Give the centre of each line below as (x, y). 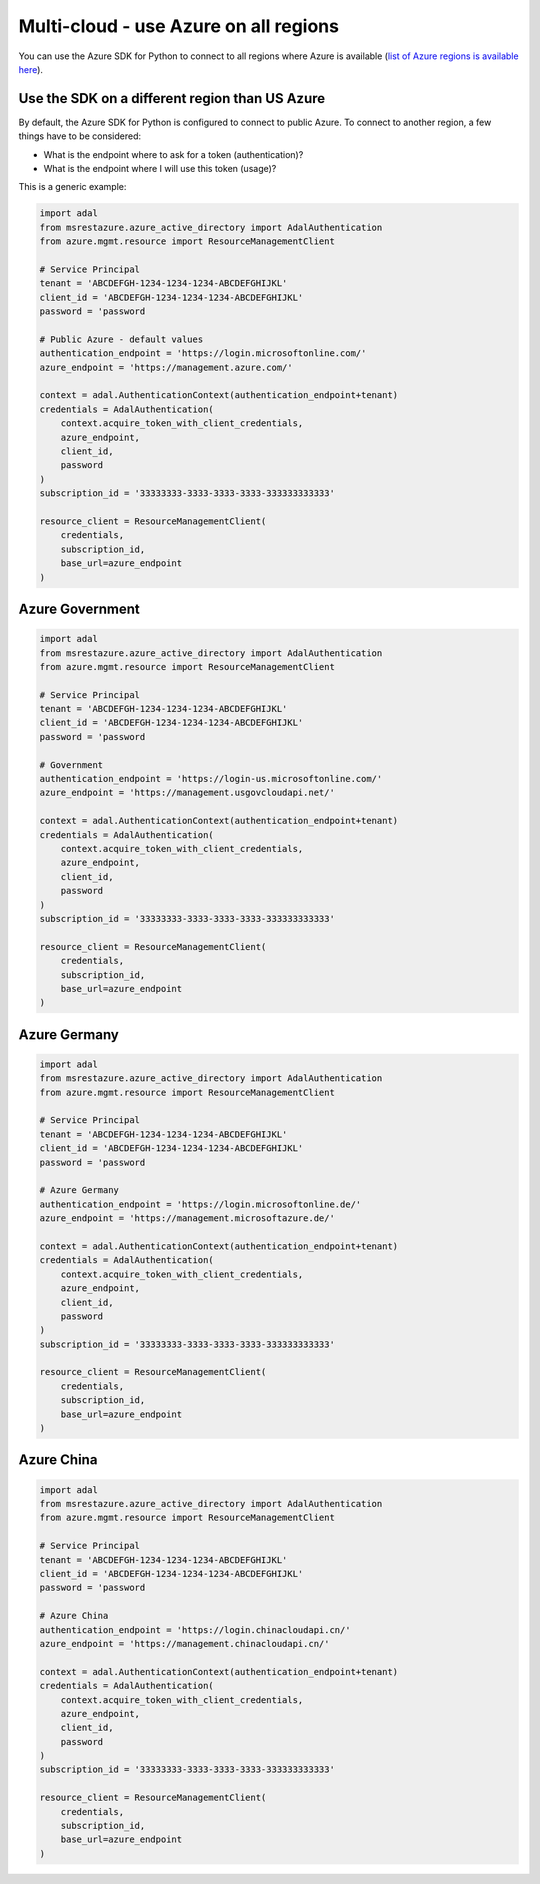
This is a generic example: (72, 187)
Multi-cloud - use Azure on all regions (179, 26)
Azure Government (79, 608)
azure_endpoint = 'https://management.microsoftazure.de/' (187, 1218)
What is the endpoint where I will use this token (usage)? (160, 169)
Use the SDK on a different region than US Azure (172, 98)
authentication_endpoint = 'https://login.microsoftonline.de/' (200, 1204)
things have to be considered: (80, 136)
